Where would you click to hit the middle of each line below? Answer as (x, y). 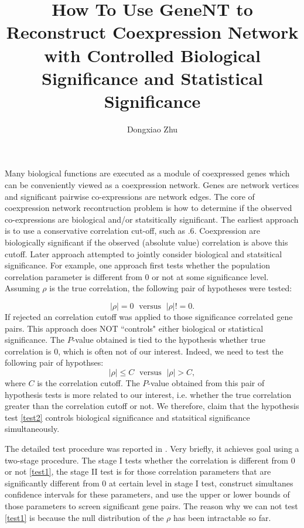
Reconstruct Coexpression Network (152, 32)
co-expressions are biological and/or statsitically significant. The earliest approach (152, 219)
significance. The (35, 340)
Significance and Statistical (152, 78)
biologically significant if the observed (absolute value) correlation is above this (146, 242)
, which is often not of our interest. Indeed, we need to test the (171, 351)
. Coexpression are (227, 231)
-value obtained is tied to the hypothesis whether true (169, 340)
